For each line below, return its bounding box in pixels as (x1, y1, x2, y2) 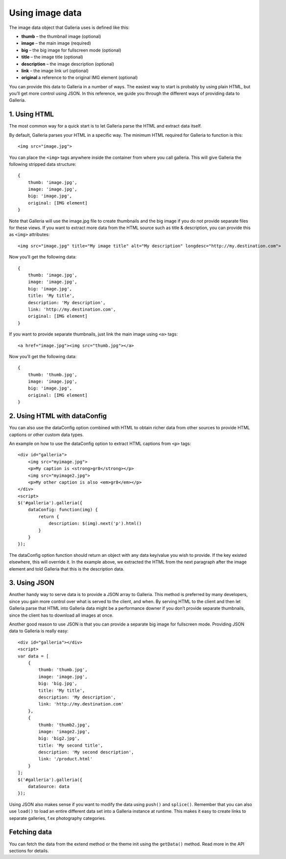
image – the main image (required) (21, 40, 92, 46)
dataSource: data (27, 784, 70, 789)
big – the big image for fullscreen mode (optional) (21, 47, 121, 53)
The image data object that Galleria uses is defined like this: (9, 25, 130, 30)
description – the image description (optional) (21, 61, 115, 67)
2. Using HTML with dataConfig (9, 412, 107, 420)
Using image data (9, 7, 82, 18)
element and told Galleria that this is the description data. (9, 566, 124, 572)
